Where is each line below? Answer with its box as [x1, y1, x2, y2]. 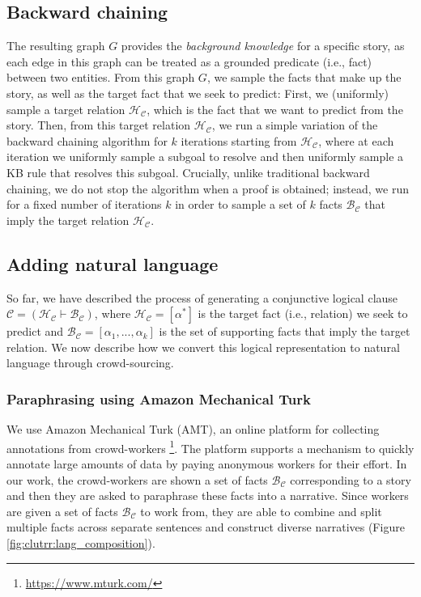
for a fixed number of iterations [6, 196, 162, 213]
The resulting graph [6, 37, 105, 54]
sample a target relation [6, 100, 125, 117]
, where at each [318, 132, 394, 149]
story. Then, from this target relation [6, 116, 191, 133]
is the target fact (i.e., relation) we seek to [198, 305, 408, 322]
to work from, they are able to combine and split [140, 502, 382, 519]
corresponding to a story [290, 471, 411, 488]
